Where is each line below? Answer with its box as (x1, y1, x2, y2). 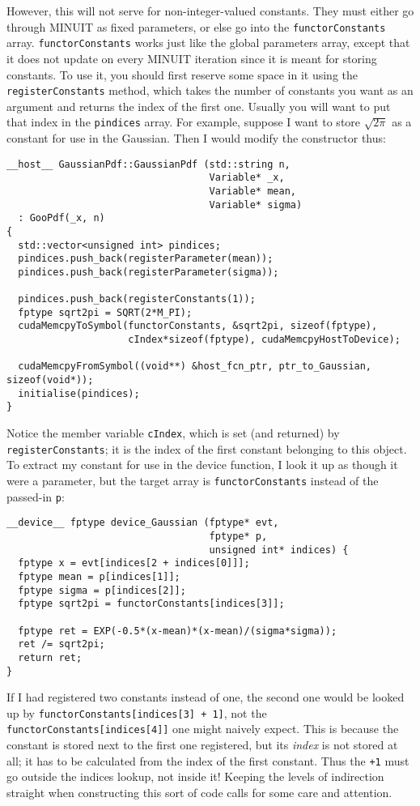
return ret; (18, 651, 83, 663)
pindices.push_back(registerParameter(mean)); (18, 253, 274, 265)
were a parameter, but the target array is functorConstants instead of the (6, 471, 379, 488)
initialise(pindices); (18, 387, 140, 399)
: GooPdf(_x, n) (18, 212, 105, 224)
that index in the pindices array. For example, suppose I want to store (6, 113, 361, 130)
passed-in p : (6, 488, 65, 505)
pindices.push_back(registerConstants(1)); (18, 293, 256, 305)
